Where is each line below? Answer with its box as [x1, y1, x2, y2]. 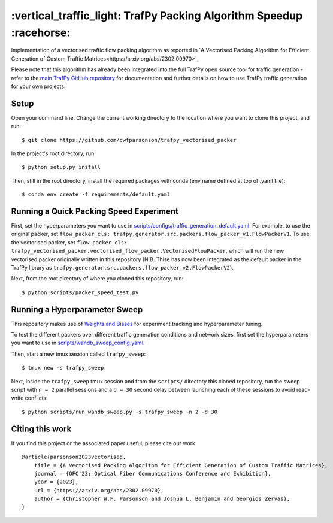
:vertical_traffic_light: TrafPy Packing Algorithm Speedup [11, 9, 303, 22]
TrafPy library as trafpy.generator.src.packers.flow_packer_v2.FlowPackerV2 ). [11, 264, 234, 271]
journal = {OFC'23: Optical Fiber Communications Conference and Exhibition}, [34, 470, 271, 477]
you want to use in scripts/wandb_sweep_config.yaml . [11, 339, 145, 347]
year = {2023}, [34, 479, 79, 485]
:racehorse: [11, 26, 71, 39]
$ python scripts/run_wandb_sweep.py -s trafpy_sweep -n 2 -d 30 [22, 408, 218, 415]
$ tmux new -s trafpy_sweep [22, 364, 104, 371]
